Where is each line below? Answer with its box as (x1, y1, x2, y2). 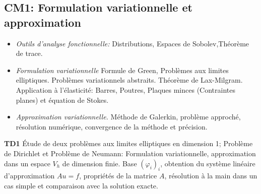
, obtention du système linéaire (160, 158, 255, 168)
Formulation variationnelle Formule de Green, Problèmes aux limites (16, 64, 229, 75)
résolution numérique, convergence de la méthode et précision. (16, 121, 208, 132)
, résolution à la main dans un (164, 170, 257, 181)
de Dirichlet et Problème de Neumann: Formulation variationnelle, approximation (4, 148, 256, 158)
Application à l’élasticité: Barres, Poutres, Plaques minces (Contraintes (16, 84, 235, 95)
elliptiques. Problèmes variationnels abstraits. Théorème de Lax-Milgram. (16, 75, 243, 85)
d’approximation (4, 170, 55, 181)
